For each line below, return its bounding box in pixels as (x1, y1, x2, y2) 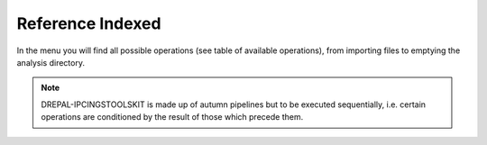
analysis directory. (16, 57, 86, 68)
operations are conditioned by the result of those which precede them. (41, 112, 304, 122)
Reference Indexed (16, 14, 161, 33)
